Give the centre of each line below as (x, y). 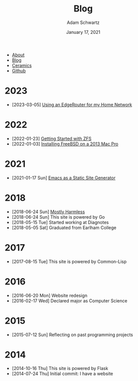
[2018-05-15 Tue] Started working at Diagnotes (60, 222)
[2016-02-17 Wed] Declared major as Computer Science (69, 301)
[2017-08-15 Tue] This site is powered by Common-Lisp (69, 261)
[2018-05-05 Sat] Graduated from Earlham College (64, 228)
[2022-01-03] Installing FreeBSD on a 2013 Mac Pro (65, 144)
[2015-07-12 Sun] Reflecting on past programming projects (72, 335)
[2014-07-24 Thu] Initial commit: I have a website (62, 374)
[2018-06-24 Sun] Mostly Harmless (48, 212)
